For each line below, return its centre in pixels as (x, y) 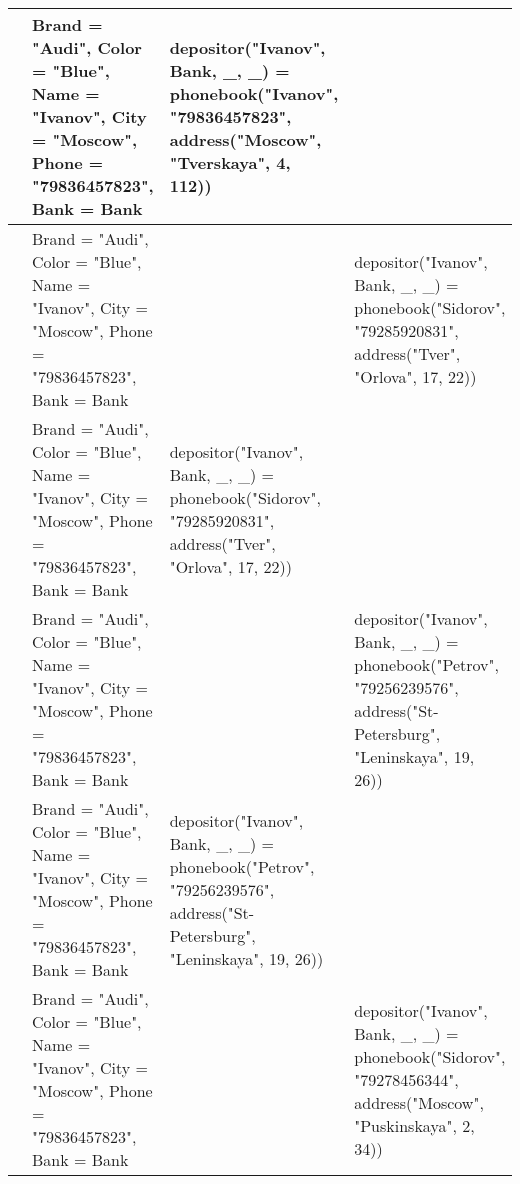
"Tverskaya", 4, (230, 162)
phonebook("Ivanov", (254, 93)
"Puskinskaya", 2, (414, 1125)
